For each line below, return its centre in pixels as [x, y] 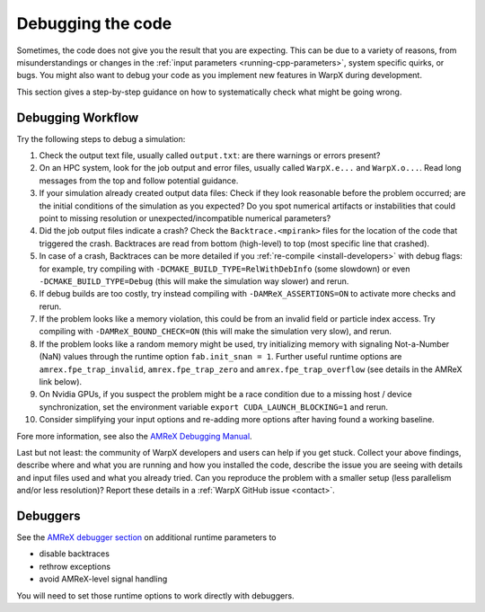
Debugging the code [94, 23]
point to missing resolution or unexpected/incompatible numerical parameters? [185, 218]
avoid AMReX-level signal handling [103, 579]
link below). [61, 382]
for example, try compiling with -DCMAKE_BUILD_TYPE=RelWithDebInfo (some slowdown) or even [225, 269]
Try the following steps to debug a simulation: [101, 138]
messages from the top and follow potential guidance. [139, 181]
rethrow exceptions [75, 566]
